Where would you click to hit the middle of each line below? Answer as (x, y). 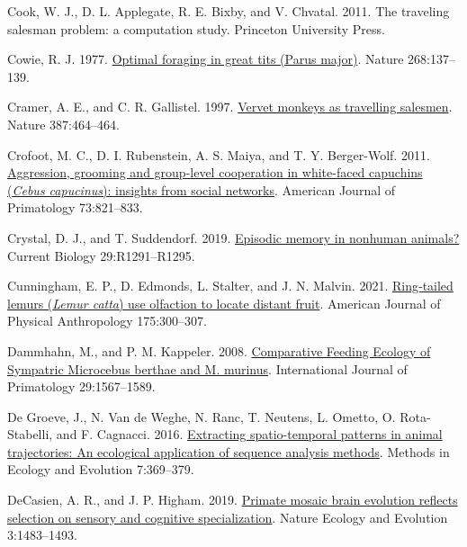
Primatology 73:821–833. (75, 207)
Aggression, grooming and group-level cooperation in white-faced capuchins (215, 172)
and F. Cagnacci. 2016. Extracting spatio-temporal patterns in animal (249, 434)
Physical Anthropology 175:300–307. (108, 321)
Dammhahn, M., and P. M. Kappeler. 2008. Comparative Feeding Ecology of (219, 350)
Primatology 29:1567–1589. (81, 386)
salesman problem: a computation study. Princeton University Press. (196, 28)
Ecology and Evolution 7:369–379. (101, 469)
